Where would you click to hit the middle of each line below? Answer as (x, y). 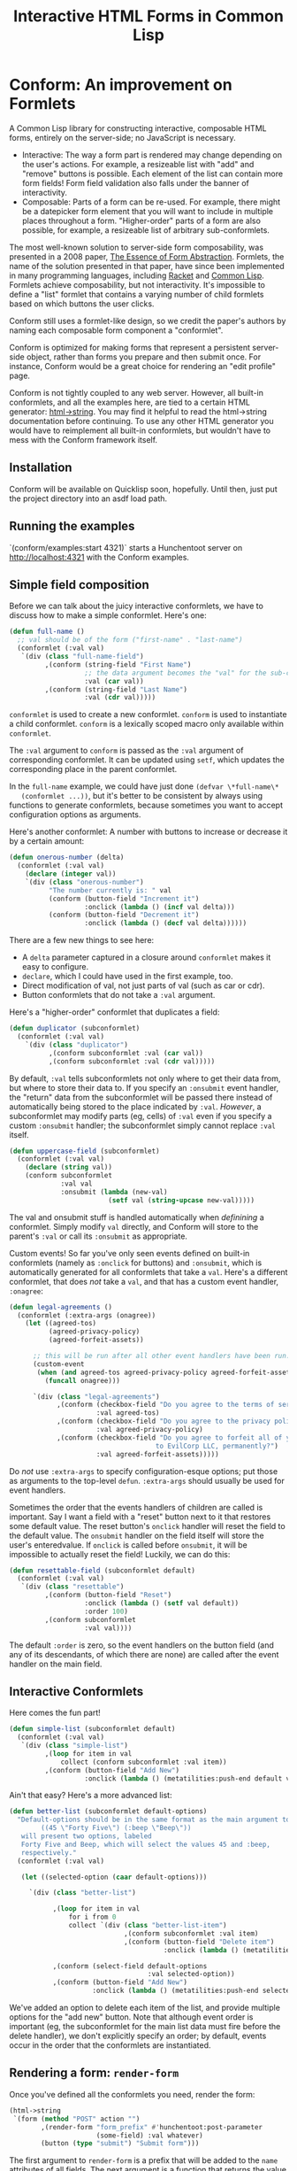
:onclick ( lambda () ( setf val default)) (162, 1603)
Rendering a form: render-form (94, 2073)
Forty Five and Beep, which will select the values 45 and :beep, (146, 1844)
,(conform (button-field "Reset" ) (108, 1595)
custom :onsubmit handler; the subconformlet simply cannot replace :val (143, 1125)
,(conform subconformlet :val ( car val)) (126, 1053)
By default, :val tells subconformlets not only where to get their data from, (145, 1078)
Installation (41, 468)
